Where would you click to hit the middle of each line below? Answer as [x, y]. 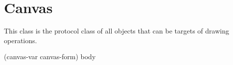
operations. [21, 40]
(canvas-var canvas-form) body [50, 57]
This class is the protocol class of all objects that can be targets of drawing [116, 31]
